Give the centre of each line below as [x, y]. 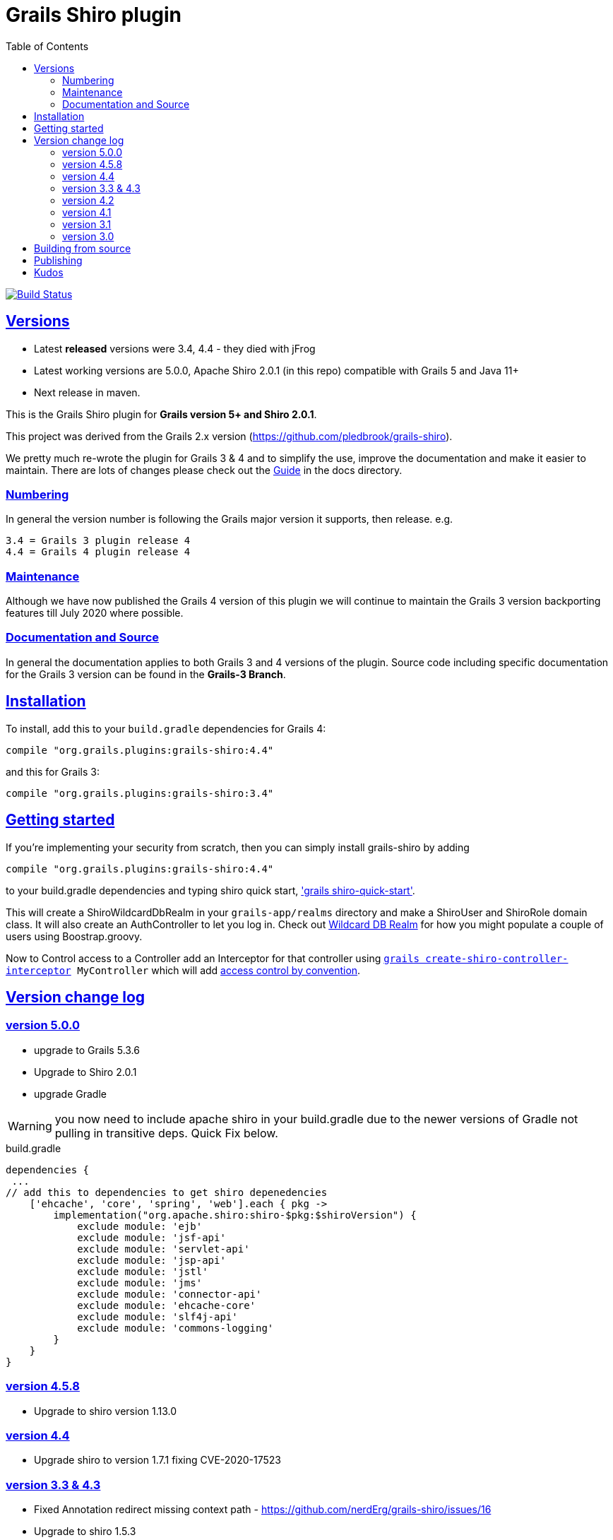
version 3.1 [87, 224]
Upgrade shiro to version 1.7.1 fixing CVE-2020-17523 [157, 1460]
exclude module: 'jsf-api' [151, 1237]
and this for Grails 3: [53, 771]
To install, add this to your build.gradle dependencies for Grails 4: [166, 728]
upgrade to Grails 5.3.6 [87, 1050]
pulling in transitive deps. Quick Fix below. [166, 1133]
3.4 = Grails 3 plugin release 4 [98, 541]
